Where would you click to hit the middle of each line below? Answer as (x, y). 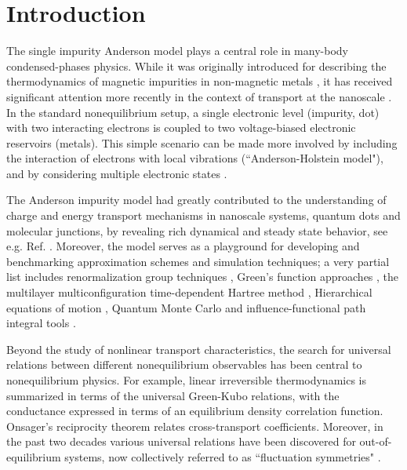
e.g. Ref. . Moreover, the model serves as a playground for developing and (183, 246)
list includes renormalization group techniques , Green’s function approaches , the (203, 277)
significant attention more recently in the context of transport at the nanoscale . (199, 96)
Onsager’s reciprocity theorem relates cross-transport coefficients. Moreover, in (195, 426)
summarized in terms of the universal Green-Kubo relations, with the (173, 395)
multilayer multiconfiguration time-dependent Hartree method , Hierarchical (189, 292)
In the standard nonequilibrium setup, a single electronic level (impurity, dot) (193, 112)
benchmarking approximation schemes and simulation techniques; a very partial (198, 261)
